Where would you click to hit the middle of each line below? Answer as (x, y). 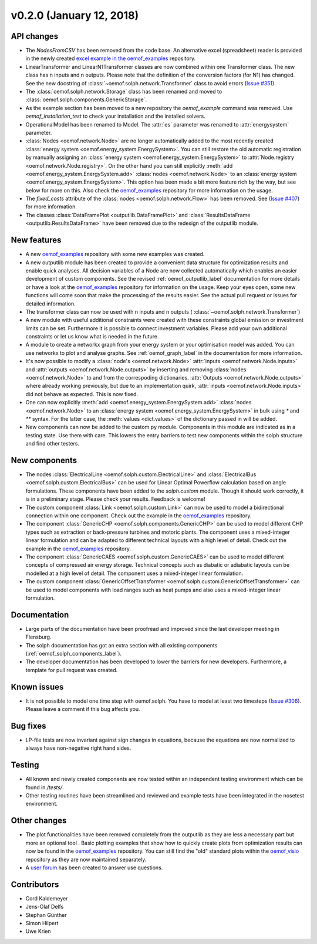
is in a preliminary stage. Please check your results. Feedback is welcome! (115, 499)
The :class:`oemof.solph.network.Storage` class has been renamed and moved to (124, 92)
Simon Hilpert (42, 923)
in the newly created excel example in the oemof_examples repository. (111, 58)
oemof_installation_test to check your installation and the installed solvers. (115, 116)
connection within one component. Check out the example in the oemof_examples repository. (139, 516)
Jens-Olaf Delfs (45, 907)
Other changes (39, 821)
